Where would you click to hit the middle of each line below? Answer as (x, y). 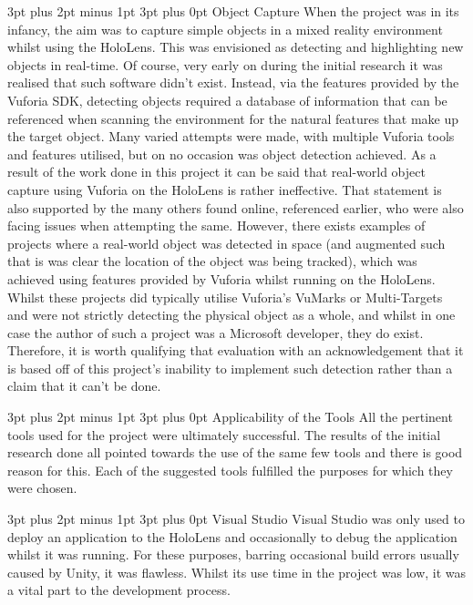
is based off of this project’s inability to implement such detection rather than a (230, 368)
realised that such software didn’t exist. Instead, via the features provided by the (233, 82)
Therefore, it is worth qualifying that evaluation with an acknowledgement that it (236, 350)
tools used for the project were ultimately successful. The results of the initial (224, 434)
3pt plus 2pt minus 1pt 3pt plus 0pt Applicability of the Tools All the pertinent (230, 417)
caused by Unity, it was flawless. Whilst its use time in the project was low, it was (237, 572)
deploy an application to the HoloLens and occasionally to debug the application (232, 536)
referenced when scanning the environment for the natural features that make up (233, 118)
